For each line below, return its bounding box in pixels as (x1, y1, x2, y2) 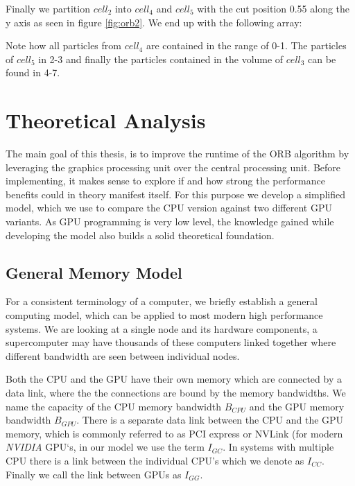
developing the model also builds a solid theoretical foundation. (6, 227, 275, 242)
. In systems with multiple (223, 440, 334, 454)
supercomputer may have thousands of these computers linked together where (6, 335, 336, 349)
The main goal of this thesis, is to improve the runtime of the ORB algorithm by (6, 146, 349, 161)
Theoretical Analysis (6, 106, 206, 134)
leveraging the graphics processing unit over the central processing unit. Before (6, 159, 341, 174)
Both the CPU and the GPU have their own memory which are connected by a (6, 372, 342, 386)
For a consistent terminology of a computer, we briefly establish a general (6, 294, 318, 309)
